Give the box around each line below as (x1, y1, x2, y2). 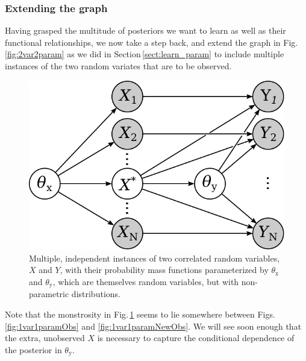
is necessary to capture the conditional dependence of (97, 331, 295, 344)
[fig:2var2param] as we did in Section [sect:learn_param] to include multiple (5, 48, 284, 60)
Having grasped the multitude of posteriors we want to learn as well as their (5, 24, 286, 37)
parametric (29, 287, 69, 300)
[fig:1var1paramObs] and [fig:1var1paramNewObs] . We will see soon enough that (5, 319, 302, 332)
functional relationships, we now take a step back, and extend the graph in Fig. (5, 36, 298, 48)
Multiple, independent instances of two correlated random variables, (29, 251, 280, 264)
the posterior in (5, 343, 62, 356)
